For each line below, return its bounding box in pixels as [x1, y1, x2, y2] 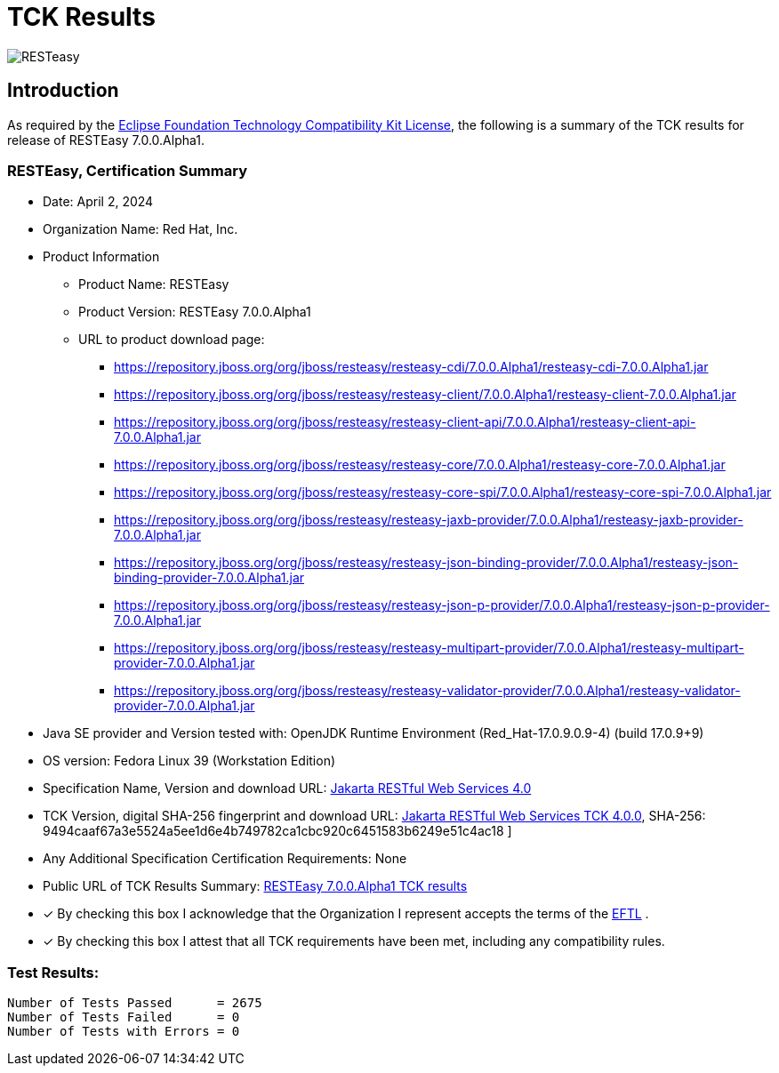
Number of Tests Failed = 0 [7, 1010, 240, 1025]
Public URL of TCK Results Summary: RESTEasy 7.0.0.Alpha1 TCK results [43, 878, 468, 894]
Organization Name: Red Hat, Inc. [43, 221, 238, 237]
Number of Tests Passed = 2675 [7, 996, 262, 1011]
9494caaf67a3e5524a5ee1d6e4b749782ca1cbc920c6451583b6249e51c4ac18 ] [43, 823, 512, 839]
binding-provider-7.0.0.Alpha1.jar [114, 570, 305, 586]
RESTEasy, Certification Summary [7, 161, 247, 180]
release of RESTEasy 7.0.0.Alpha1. [7, 132, 205, 148]
